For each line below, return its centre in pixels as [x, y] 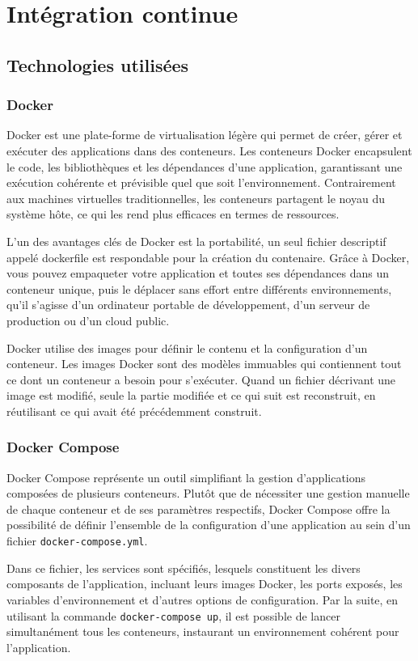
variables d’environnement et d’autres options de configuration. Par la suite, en [203, 599]
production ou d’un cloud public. [88, 320]
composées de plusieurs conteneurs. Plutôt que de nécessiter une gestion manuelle [208, 493]
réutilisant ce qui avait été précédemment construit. [134, 411]
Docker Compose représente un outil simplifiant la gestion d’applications [186, 477]
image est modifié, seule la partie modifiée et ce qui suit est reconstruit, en [191, 395]
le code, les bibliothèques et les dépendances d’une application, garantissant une [205, 166]
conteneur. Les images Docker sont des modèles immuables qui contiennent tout [204, 364]
